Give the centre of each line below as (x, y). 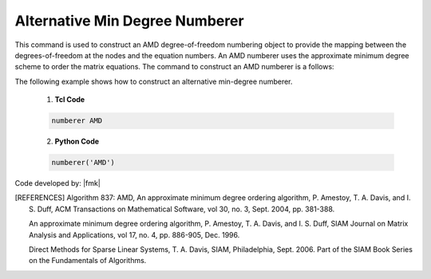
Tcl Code (70, 100)
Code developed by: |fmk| (58, 183)
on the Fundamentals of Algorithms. (88, 261)
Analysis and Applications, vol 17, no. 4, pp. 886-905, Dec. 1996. (134, 234)
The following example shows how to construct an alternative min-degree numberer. (154, 81)
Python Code (77, 141)
